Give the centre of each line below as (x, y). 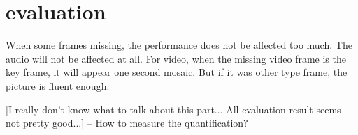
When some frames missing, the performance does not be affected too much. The (179, 45)
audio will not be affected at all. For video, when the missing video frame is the (176, 58)
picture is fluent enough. (58, 85)
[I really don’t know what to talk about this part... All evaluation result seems (173, 109)
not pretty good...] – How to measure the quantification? (127, 123)
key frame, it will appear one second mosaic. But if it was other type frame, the (177, 72)
